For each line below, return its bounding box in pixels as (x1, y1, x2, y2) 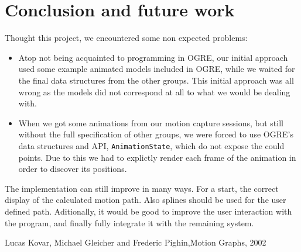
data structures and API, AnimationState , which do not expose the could (18, 139, 285, 151)
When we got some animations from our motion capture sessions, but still (18, 116, 283, 129)
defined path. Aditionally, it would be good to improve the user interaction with (5, 205, 292, 217)
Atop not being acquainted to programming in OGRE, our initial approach (18, 51, 288, 63)
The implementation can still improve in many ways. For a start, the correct (5, 182, 279, 194)
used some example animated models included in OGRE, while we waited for (18, 63, 295, 75)
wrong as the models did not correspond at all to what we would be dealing (18, 85, 290, 98)
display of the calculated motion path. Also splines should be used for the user (5, 194, 286, 206)
